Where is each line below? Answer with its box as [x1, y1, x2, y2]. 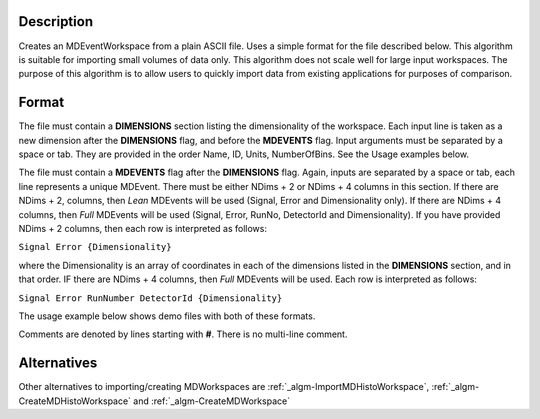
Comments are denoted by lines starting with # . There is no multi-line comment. [18, 328, 348, 340]
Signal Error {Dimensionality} [18, 241, 172, 253]
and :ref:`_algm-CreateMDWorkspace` [133, 395, 290, 407]
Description [18, 13, 94, 30]
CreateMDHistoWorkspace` [18, 395, 132, 407]
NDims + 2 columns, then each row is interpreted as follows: [18, 222, 267, 234]
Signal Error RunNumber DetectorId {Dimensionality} [18, 292, 283, 304]
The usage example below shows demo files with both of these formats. [18, 310, 316, 322]
